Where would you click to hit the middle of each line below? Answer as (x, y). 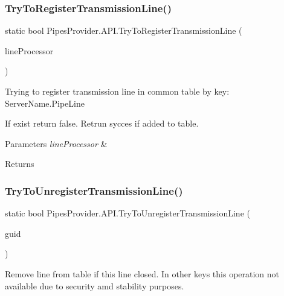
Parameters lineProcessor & (56, 143)
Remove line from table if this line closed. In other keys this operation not (142, 273)
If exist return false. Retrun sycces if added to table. (102, 123)
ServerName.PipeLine (45, 103)
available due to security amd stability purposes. (95, 285)
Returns (20, 164)
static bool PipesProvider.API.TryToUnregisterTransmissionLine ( (127, 213)
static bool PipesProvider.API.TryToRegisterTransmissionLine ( (124, 30)
